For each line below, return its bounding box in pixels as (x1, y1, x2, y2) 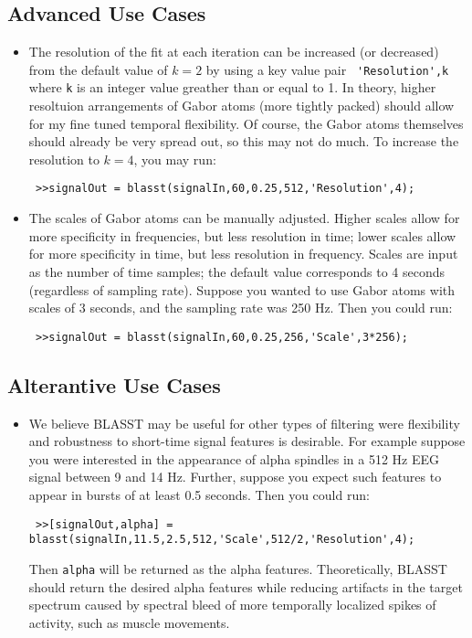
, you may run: (133, 149, 216, 168)
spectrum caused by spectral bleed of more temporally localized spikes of (28, 595, 436, 614)
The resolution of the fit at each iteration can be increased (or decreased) (28, 42, 439, 61)
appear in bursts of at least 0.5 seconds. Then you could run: (28, 484, 370, 504)
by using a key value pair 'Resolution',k (205, 59, 449, 79)
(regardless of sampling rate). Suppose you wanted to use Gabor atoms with (28, 280, 456, 299)
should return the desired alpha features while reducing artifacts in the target (28, 577, 463, 596)
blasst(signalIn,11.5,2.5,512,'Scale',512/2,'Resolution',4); (28, 533, 415, 547)
